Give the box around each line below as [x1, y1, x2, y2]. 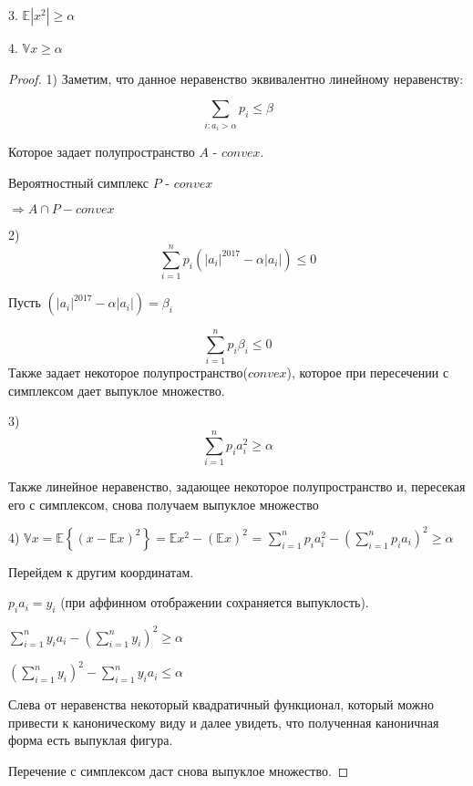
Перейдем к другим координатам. [8, 562, 194, 581]
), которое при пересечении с [286, 363, 449, 382]
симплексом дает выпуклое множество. [8, 380, 225, 399]
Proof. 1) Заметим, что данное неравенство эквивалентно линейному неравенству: [8, 68, 464, 88]
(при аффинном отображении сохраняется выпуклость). [60, 593, 369, 612]
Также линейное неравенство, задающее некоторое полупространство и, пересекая [8, 477, 466, 496]
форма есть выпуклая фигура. [8, 730, 173, 750]
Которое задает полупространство [8, 142, 195, 161]
